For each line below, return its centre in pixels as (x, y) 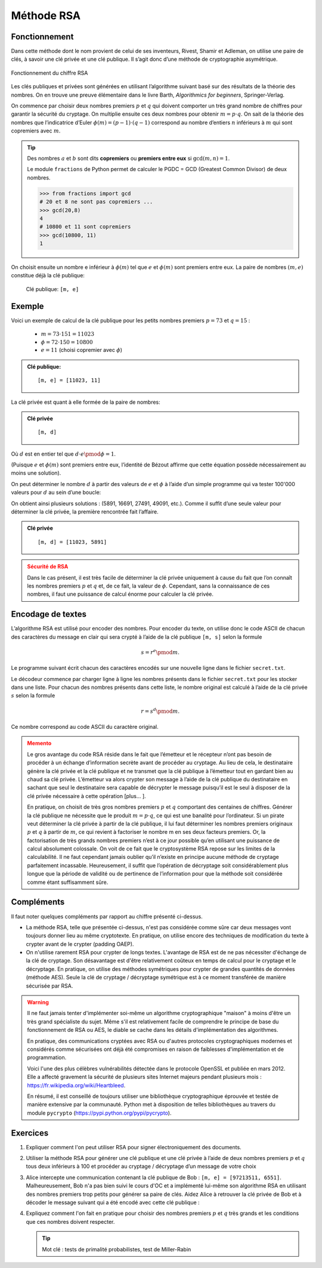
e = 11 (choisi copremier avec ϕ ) (81, 350)
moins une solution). (36, 473)
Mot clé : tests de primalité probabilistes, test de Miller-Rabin (117, 1249)
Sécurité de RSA (48, 567)
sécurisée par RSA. (49, 986)
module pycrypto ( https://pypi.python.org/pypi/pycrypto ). (99, 1113)
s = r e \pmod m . (160, 652)
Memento (39, 743)
